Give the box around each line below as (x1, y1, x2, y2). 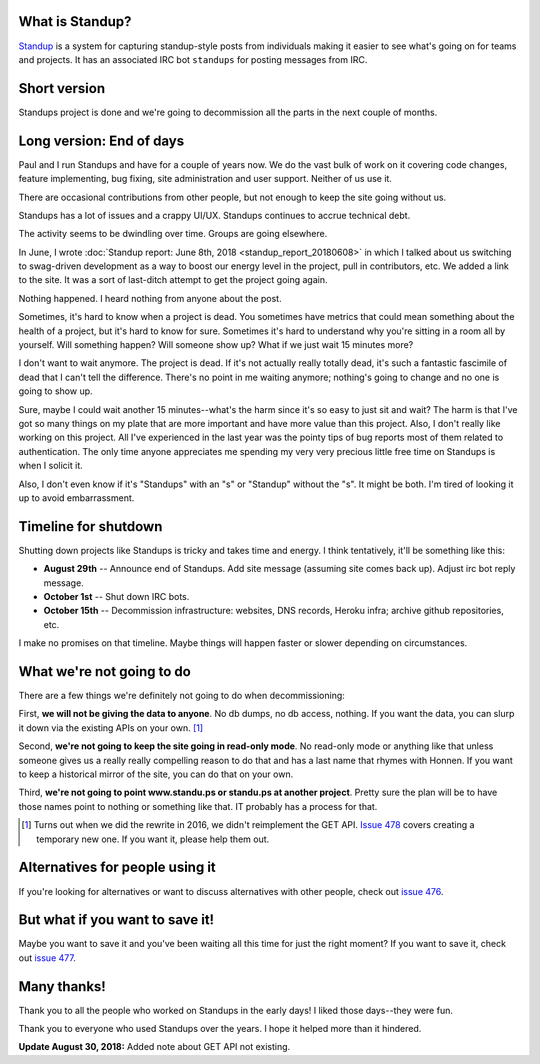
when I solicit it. (18, 460, 84, 472)
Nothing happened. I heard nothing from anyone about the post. (18, 292, 282, 304)
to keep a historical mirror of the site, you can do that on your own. (18, 768, 294, 780)
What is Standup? (18, 13, 132, 30)
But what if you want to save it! (18, 911, 215, 929)
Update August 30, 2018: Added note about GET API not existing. (18, 1041, 291, 1053)
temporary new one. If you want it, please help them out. (36, 833, 270, 845)
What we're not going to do (18, 663, 192, 680)
